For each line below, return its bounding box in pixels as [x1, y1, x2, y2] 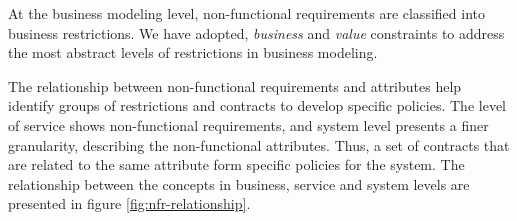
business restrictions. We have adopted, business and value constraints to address [8, 22, 505, 43]
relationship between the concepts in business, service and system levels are [8, 173, 470, 194]
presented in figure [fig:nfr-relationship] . [8, 193, 251, 214]
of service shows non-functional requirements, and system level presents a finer [8, 114, 489, 135]
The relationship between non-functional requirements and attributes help [8, 75, 462, 96]
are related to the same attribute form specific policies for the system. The [8, 154, 465, 175]
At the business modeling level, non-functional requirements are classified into [8, 3, 485, 23]
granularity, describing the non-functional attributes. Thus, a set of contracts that [8, 134, 510, 155]
